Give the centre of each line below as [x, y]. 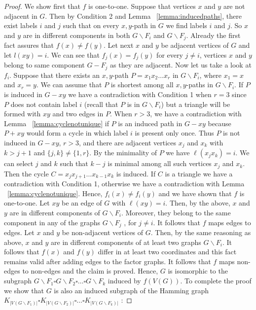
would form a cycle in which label [77, 133]
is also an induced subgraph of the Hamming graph [131, 290]
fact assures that [29, 45]
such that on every [91, 25]
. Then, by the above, [198, 203]
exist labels [21, 25]
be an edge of [82, 203]
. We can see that [73, 54]
